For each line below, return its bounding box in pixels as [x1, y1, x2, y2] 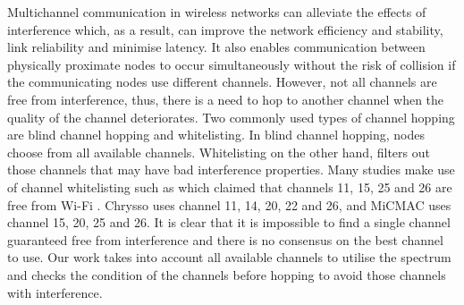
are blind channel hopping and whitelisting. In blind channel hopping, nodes [7, 125, 425, 144]
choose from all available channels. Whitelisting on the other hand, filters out [7, 142, 430, 161]
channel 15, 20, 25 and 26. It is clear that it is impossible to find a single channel [7, 213, 451, 232]
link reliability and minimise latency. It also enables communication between [7, 38, 426, 56]
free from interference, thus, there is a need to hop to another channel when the [7, 89, 444, 108]
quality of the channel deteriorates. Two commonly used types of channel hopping [7, 107, 455, 126]
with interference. [7, 283, 103, 301]
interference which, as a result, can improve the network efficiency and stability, [7, 20, 443, 38]
